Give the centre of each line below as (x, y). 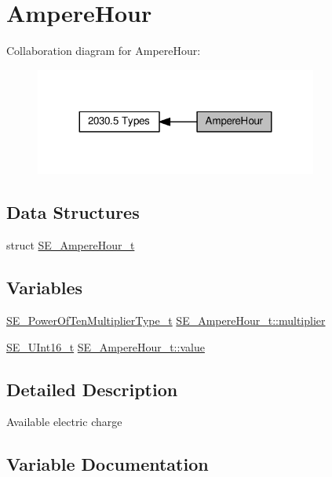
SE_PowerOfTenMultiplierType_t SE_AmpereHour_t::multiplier (166, 320)
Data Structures (73, 212)
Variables (45, 288)
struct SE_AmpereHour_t (71, 245)
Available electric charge (64, 422)
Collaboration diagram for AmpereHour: (104, 51)
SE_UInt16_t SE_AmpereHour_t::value (106, 346)
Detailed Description (92, 389)
